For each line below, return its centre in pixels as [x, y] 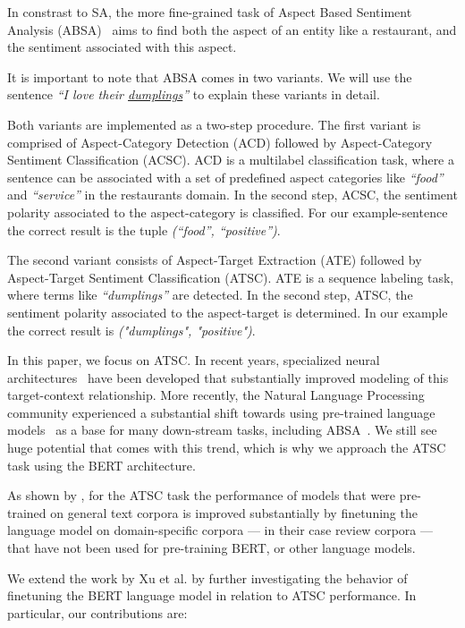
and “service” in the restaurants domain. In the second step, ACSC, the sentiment [232, 195]
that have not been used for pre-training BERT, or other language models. [211, 548]
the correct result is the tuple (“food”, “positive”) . [144, 229]
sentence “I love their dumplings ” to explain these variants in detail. [194, 94]
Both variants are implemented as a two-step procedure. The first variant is [214, 124]
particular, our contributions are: [97, 612]
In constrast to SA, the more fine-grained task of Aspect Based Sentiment [210, 12]
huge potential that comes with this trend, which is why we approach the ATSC [227, 448]
